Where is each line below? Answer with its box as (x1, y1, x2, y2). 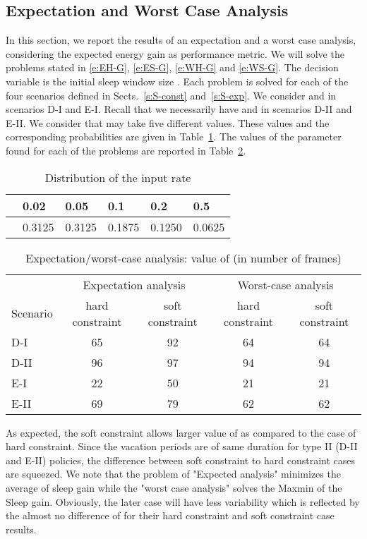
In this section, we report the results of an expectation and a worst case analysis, (6, 32, 356, 47)
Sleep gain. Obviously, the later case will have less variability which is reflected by (6, 494, 360, 509)
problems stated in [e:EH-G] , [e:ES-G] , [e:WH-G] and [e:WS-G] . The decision (6, 60, 339, 75)
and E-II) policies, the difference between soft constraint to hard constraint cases (6, 452, 356, 467)
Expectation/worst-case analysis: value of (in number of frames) (25, 249, 342, 266)
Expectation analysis (83, 276, 186, 293)
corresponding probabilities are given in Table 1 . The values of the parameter (6, 129, 342, 144)
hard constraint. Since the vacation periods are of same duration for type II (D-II (6, 439, 358, 454)
